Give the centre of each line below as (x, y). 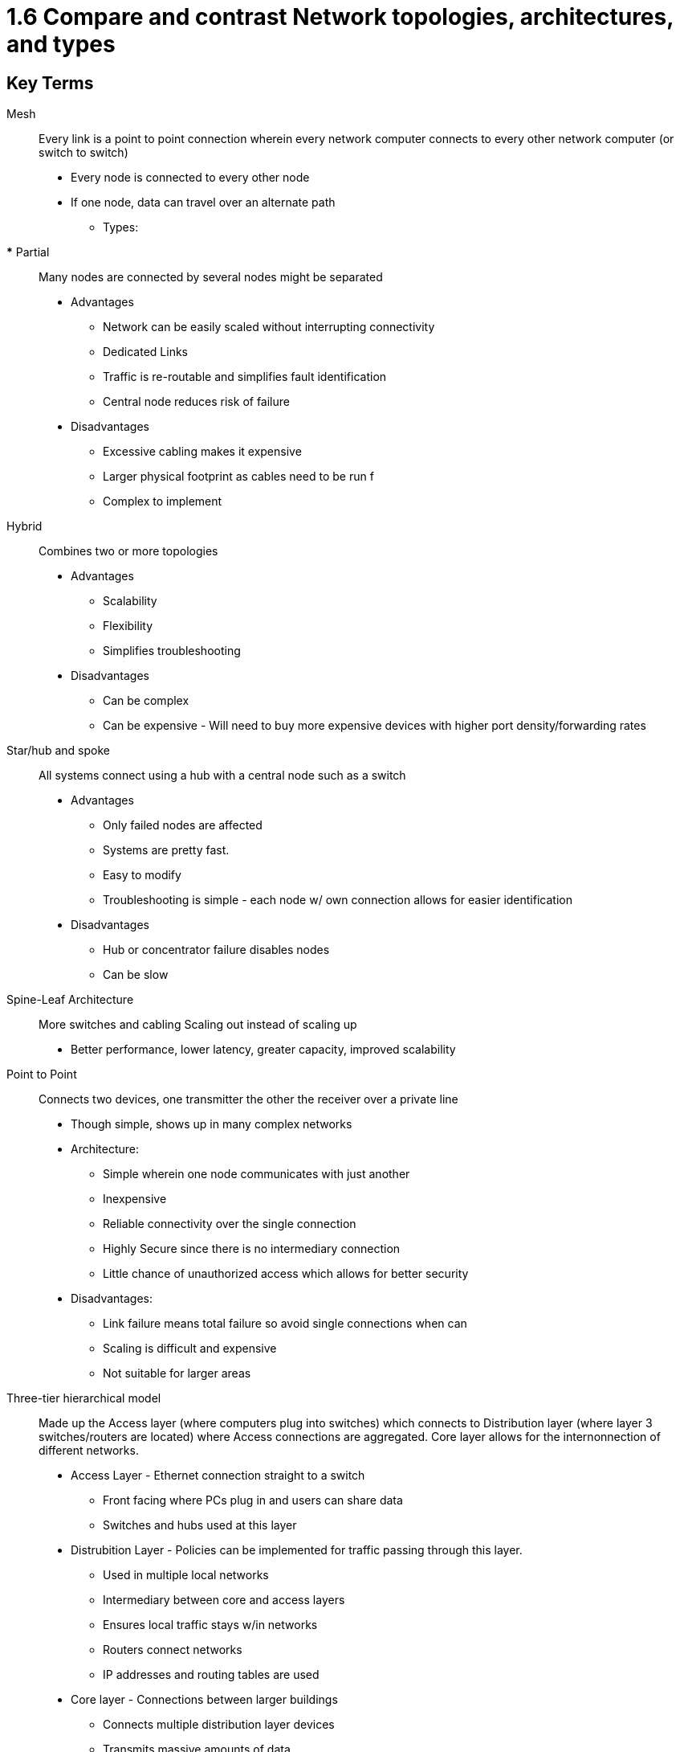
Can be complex (146, 701)
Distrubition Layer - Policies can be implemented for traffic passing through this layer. (297, 1550)
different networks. (89, 1451)
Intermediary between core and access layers (224, 1600)
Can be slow (136, 975)
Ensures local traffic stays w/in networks (210, 1625)
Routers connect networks (173, 1650)
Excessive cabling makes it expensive (202, 452)
